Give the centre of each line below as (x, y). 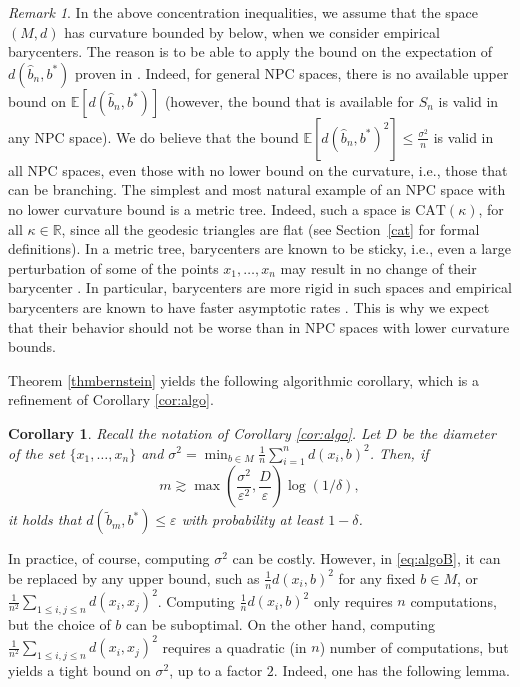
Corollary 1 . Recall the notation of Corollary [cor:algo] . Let (194, 432)
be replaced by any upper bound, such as (134, 577)
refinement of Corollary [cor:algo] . (111, 399)
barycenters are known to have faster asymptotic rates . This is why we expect (249, 306)
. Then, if (399, 452)
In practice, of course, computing (109, 558)
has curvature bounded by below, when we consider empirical (252, 31)
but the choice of (59, 624)
